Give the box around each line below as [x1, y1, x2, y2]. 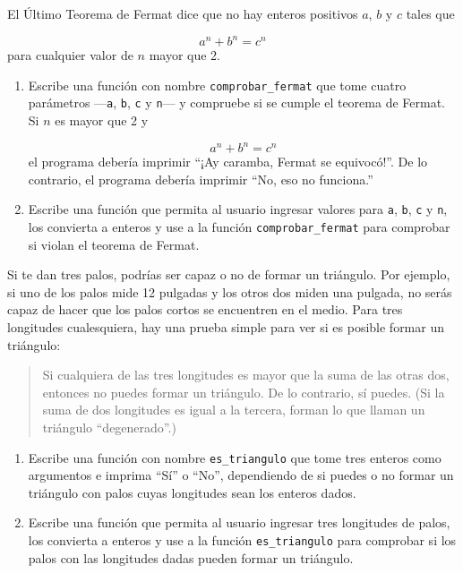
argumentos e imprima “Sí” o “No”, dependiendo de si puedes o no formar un [28, 466, 454, 484]
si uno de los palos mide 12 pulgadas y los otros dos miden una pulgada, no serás [7, 282, 452, 301]
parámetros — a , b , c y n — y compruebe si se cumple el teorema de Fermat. [28, 93, 445, 112]
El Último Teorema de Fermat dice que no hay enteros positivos [7, 4, 358, 22]
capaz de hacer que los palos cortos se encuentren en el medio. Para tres [7, 300, 403, 319]
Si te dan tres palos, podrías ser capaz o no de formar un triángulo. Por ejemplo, [7, 265, 450, 284]
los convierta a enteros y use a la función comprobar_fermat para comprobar [28, 217, 450, 235]
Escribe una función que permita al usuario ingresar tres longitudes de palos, [28, 513, 450, 532]
